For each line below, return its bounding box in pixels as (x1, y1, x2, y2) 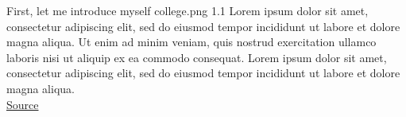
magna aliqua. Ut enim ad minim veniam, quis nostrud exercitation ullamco (6, 33, 377, 50)
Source (6, 96, 39, 112)
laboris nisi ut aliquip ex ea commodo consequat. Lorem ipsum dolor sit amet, (6, 49, 387, 65)
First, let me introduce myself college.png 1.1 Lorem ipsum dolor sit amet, (6, 2, 369, 18)
